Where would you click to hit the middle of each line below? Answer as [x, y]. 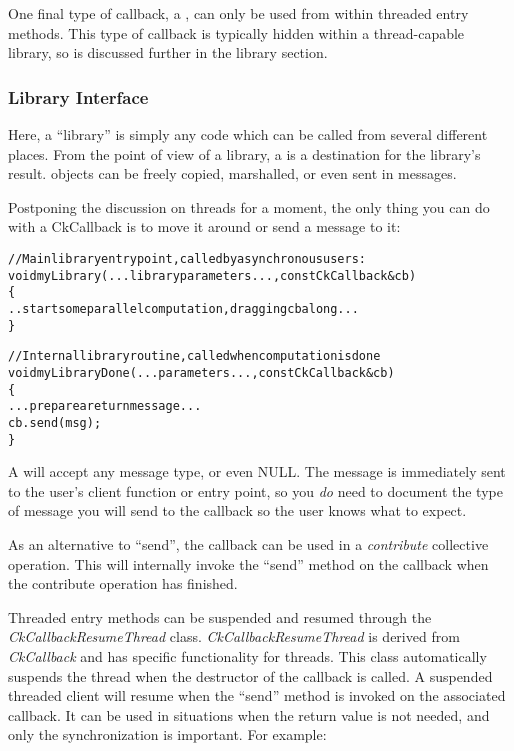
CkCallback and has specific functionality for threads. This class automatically [247, 655]
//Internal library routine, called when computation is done [194, 356]
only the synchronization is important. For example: [167, 734]
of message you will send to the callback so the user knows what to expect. [237, 510]
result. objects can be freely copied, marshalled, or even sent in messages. [232, 173]
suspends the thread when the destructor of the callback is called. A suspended [250, 675]
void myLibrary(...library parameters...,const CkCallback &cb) [212, 275]
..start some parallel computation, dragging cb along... [183, 308]
